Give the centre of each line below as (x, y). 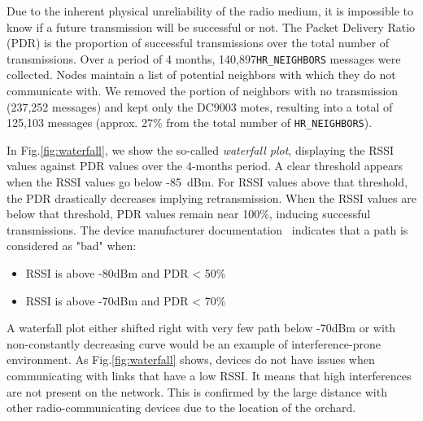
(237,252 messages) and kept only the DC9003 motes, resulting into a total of (200, 106)
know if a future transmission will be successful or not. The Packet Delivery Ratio (211, 26)
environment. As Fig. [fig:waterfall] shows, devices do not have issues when (191, 360)
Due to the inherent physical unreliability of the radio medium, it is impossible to (210, 11)
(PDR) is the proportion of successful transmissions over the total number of (198, 43)
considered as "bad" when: (72, 246)
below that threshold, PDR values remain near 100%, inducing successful (189, 214)
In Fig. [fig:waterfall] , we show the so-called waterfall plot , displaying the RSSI (201, 149)
